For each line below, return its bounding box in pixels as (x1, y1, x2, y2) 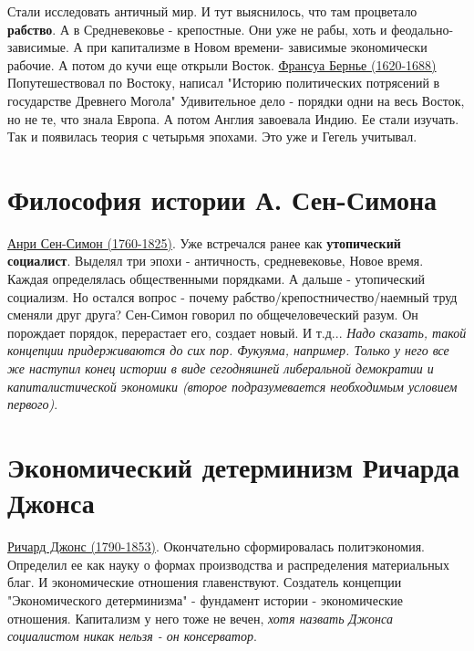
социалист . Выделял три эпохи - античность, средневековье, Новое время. (7, 251, 424, 270)
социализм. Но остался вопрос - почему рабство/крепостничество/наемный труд (7, 287, 458, 306)
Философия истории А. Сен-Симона (7, 180, 438, 217)
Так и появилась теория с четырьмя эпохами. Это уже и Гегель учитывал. (7, 127, 417, 146)
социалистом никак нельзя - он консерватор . (7, 626, 257, 646)
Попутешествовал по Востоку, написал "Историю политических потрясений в (7, 73, 440, 92)
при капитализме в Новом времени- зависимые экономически (87, 37, 428, 57)
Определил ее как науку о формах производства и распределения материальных (7, 554, 450, 573)
